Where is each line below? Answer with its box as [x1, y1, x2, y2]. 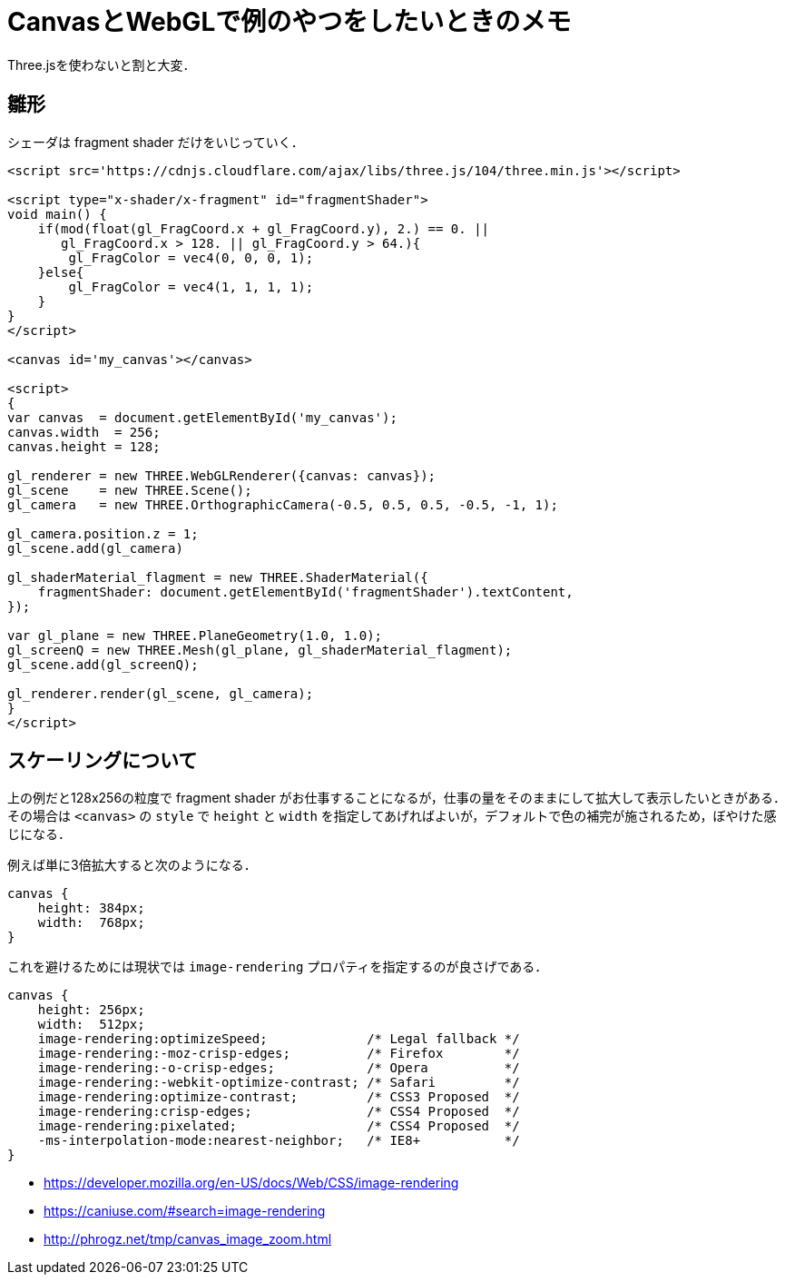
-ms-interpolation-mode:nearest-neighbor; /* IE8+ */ [37, 1133, 520, 1149]
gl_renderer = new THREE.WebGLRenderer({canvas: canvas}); [7, 468, 437, 483]
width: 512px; [37, 1017, 145, 1032]
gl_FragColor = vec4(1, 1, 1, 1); [68, 279, 314, 294]
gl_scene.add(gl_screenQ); [7, 656, 199, 672]
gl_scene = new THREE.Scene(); [7, 482, 252, 498]
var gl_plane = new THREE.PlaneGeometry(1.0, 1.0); [7, 627, 383, 643]
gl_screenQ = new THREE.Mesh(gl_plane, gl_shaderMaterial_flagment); [7, 642, 513, 657]
